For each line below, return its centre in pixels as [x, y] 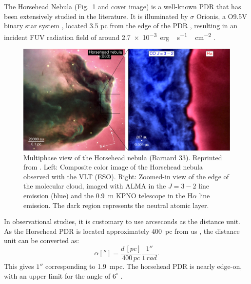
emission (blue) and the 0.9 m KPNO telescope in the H [108, 196]
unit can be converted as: [42, 240]
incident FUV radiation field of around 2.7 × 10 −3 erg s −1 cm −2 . [110, 36]
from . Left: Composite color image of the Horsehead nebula [113, 167]
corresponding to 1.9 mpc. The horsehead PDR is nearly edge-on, [144, 266]
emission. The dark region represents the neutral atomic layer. [116, 205]
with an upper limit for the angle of [57, 275]
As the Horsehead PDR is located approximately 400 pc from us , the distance [122, 231]
